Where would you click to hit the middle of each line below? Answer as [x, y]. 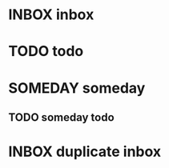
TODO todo [46, 52]
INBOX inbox [51, 15]
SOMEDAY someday [77, 88]
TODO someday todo [61, 117]
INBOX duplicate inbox [85, 152]
